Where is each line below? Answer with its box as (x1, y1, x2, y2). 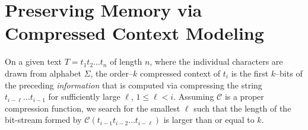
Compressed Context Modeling (5, 21, 264, 45)
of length (110, 55, 142, 68)
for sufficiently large (48, 90, 120, 103)
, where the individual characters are (150, 55, 283, 68)
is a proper (224, 90, 264, 103)
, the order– (90, 66, 134, 79)
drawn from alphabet (5, 66, 81, 79)
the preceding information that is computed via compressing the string (5, 78, 262, 91)
